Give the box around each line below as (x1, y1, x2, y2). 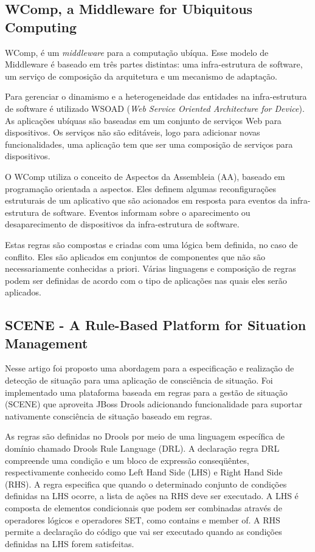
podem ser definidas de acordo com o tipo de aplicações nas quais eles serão (5, 274, 287, 286)
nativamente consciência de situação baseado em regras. (5, 409, 212, 422)
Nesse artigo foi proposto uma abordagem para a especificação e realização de (5, 362, 294, 374)
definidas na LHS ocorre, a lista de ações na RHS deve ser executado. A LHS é (5, 489, 299, 502)
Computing (5, 17, 77, 36)
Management (5, 333, 88, 352)
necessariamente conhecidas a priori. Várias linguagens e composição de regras (5, 262, 296, 275)
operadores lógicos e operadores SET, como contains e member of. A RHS (5, 513, 280, 526)
